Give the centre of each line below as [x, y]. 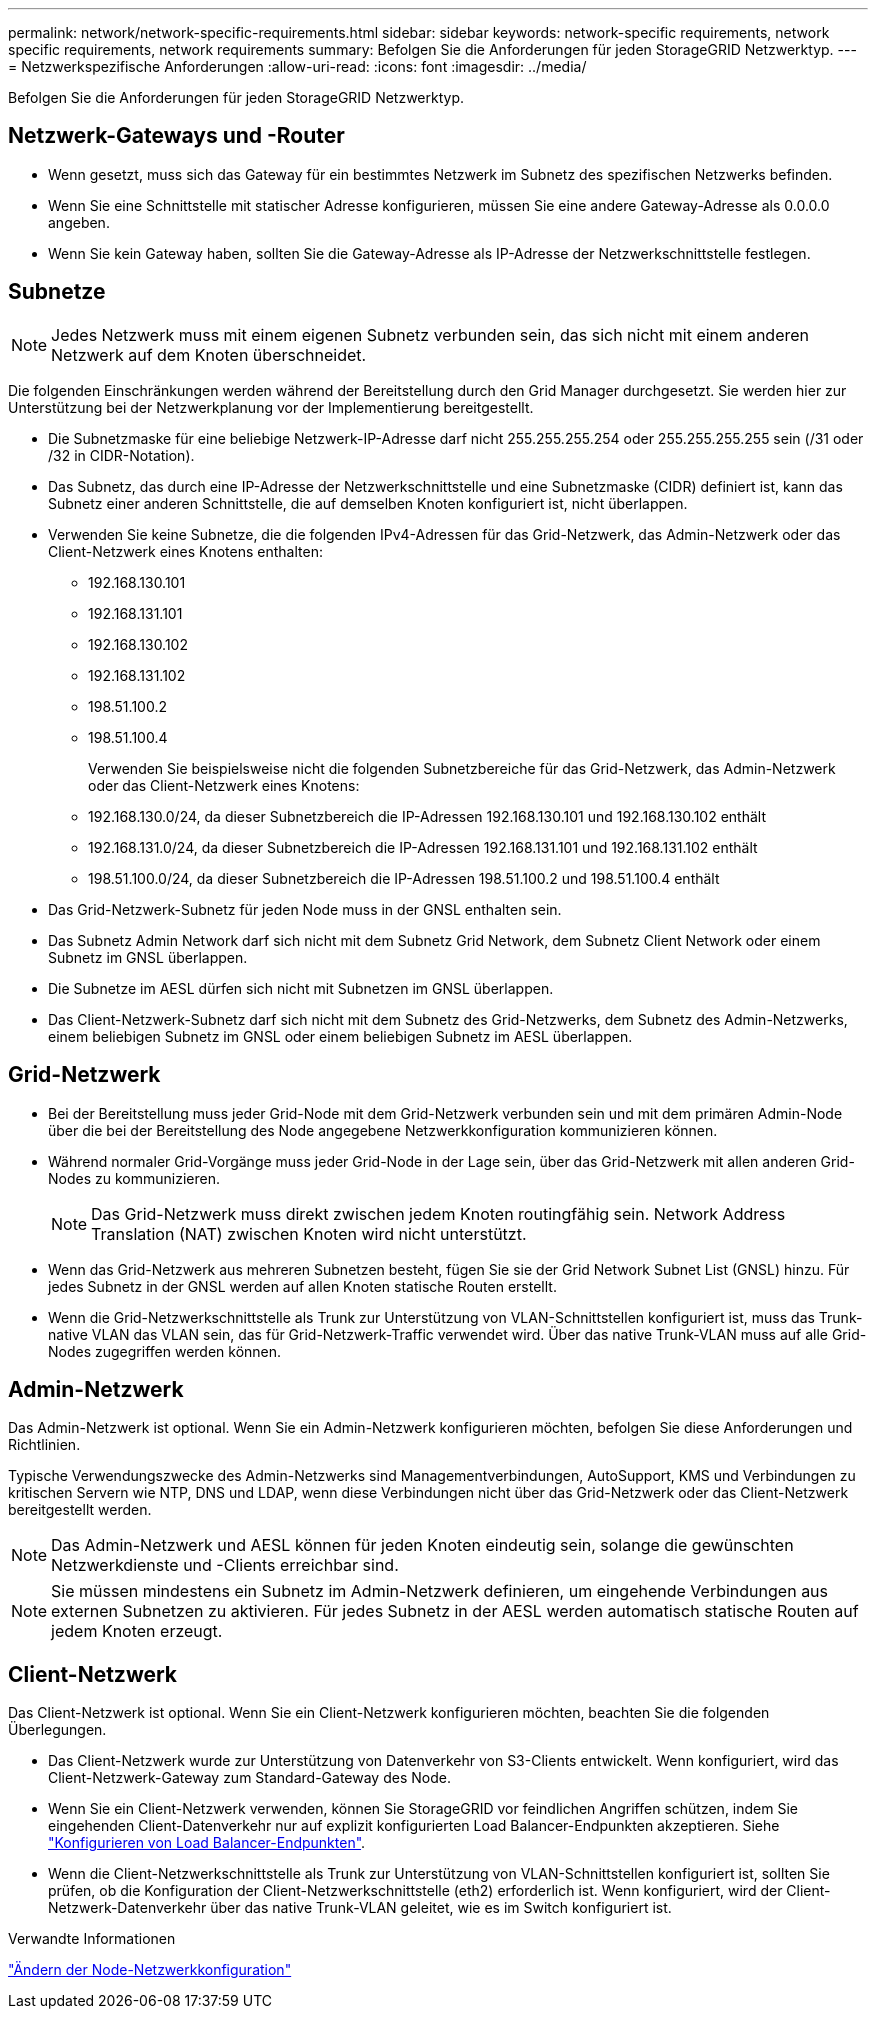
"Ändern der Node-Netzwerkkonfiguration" [150, 1970]
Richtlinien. [44, 1445]
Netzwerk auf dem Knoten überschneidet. [209, 354]
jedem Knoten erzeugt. [137, 1631]
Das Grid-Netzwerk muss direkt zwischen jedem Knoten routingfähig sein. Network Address [438, 1213]
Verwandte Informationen [92, 1939]
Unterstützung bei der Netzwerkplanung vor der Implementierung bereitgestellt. [271, 407]
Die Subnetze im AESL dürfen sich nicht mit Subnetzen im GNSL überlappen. [301, 988]
